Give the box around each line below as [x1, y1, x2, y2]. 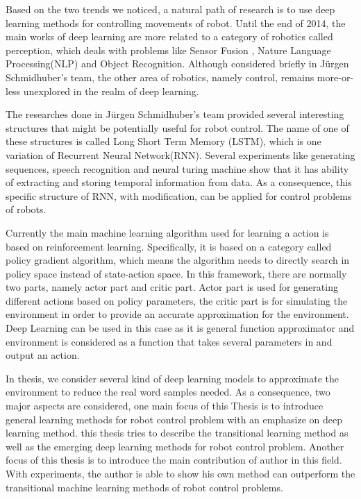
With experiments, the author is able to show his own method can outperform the [6, 466, 355, 480]
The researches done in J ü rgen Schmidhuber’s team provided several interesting [6, 107, 344, 121]
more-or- [317, 69, 354, 84]
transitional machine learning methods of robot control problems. [6, 480, 283, 494]
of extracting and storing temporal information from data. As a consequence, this [6, 175, 352, 189]
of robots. [6, 202, 47, 217]
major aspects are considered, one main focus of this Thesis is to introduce [6, 398, 324, 413]
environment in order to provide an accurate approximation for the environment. [6, 307, 349, 321]
